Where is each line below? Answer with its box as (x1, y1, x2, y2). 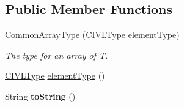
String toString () (5, 89, 76, 102)
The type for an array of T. (5, 48, 108, 61)
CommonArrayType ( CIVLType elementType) (5, 28, 180, 41)
